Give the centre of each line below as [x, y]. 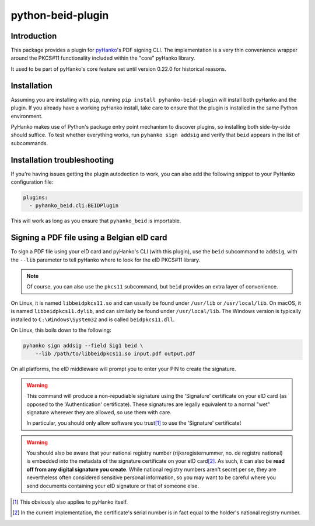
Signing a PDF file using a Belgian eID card [89, 238]
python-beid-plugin [60, 15]
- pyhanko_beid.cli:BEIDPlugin [74, 206]
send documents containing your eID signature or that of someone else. [113, 486]
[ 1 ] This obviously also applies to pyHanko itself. [70, 502]
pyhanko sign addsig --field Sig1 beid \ [83, 345]
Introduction [34, 36]
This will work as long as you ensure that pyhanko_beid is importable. [96, 221]
